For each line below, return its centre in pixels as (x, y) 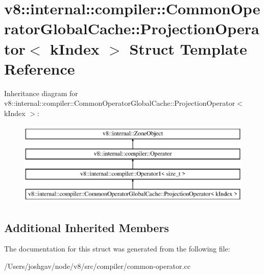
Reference (40, 68)
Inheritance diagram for (41, 93)
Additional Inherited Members (87, 227)
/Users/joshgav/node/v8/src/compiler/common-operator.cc (97, 266)
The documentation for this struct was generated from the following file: (117, 249)
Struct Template (188, 48)
